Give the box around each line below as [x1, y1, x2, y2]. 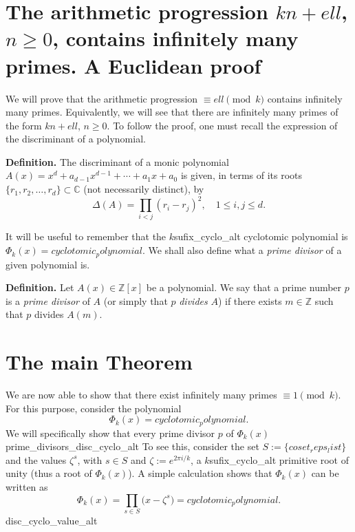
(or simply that [103, 293, 168, 308]
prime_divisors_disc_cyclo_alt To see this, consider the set [6, 439, 259, 454]
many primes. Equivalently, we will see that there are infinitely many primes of [6, 105, 338, 119]
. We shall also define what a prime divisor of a [142, 243, 342, 257]
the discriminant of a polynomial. [6, 131, 146, 146]
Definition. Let [6, 280, 74, 295]
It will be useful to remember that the [6, 229, 166, 244]
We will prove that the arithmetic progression [6, 91, 198, 105]
